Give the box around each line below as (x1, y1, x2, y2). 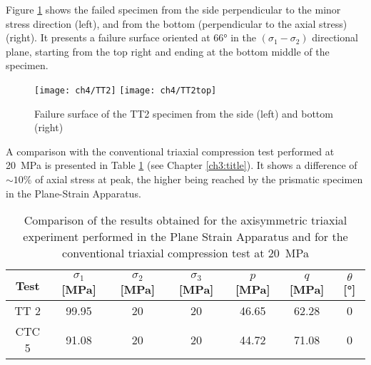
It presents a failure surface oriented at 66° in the (40, 30, 257, 45)
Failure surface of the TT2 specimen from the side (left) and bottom (34, 106, 333, 120)
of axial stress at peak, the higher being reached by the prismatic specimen (35, 172, 363, 186)
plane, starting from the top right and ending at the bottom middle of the (6, 43, 330, 58)
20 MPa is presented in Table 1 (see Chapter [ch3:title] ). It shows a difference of (6, 158, 357, 173)
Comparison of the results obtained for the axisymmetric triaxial (24, 212, 347, 229)
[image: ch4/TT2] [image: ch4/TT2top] (34, 85, 217, 96)
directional (312, 30, 358, 45)
